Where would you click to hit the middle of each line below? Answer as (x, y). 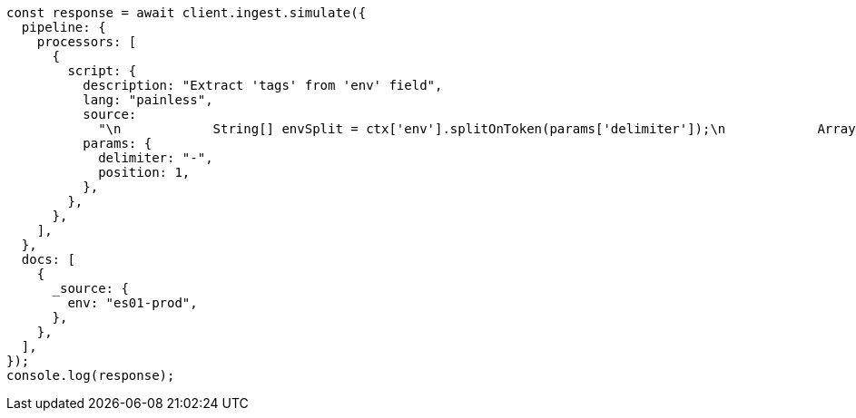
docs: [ (48, 259)
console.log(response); (91, 375)
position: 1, (144, 172)
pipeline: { (64, 27)
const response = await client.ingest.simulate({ (187, 13)
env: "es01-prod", (133, 303)
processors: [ (87, 42)
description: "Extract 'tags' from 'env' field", (263, 85)
